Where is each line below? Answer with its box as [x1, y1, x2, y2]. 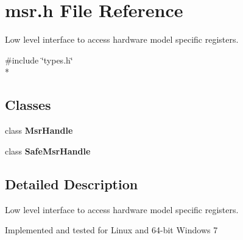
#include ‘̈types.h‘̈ [5, 53, 73, 66]
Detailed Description [5, 174, 138, 193]
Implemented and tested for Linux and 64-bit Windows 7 [5, 224, 218, 236]
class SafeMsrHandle [5, 144, 91, 157]
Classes [5, 95, 51, 114]
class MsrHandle [5, 124, 73, 137]
